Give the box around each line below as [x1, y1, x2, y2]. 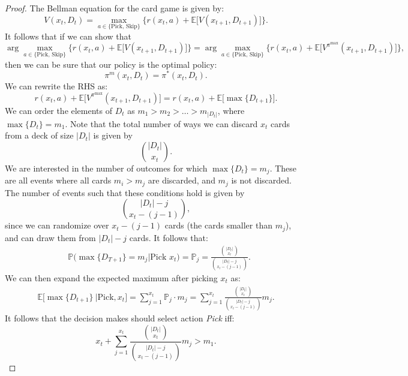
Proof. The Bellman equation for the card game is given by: [5, 2, 224, 14]
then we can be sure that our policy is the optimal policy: [5, 58, 217, 70]
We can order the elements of [5, 104, 113, 116]
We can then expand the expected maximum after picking [5, 271, 218, 284]
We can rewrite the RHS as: [5, 80, 108, 92]
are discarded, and [148, 174, 215, 187]
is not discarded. [231, 174, 292, 187]
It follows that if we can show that [5, 29, 131, 42]
